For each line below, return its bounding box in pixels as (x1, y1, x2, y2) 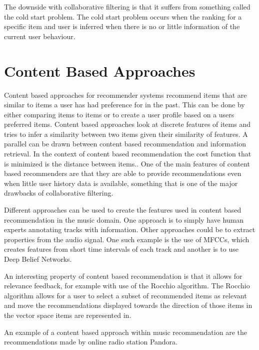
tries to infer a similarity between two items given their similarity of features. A (4, 128, 248, 139)
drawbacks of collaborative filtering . (4, 188, 113, 198)
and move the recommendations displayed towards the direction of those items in (4, 300, 252, 310)
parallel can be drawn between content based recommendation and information (4, 138, 246, 149)
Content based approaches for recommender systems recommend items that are (4, 89, 247, 100)
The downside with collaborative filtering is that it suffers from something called (4, 2, 250, 12)
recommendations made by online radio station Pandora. (4, 336, 177, 347)
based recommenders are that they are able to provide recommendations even (4, 168, 241, 179)
